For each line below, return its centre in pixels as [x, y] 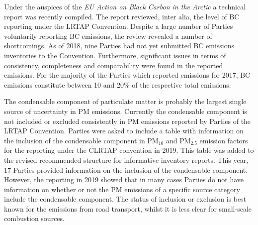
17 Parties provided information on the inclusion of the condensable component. [126, 169]
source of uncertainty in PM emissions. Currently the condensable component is [126, 111]
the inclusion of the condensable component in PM [81, 140]
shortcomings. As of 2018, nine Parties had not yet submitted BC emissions [119, 46]
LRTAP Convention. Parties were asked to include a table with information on [124, 131]
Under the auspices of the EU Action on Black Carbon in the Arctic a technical [125, 6]
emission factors [224, 140]
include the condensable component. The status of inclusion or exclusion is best [125, 199]
